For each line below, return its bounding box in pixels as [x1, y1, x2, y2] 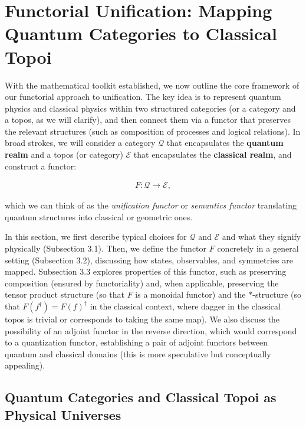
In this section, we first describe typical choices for [5, 230, 187, 243]
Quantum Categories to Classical [5, 21, 277, 45]
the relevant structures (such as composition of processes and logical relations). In [5, 125, 301, 137]
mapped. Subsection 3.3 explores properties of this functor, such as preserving [5, 265, 287, 278]
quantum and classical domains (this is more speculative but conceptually [5, 347, 271, 360]
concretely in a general [217, 242, 299, 255]
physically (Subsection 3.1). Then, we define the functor [5, 242, 207, 255]
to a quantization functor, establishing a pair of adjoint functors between [5, 336, 268, 348]
